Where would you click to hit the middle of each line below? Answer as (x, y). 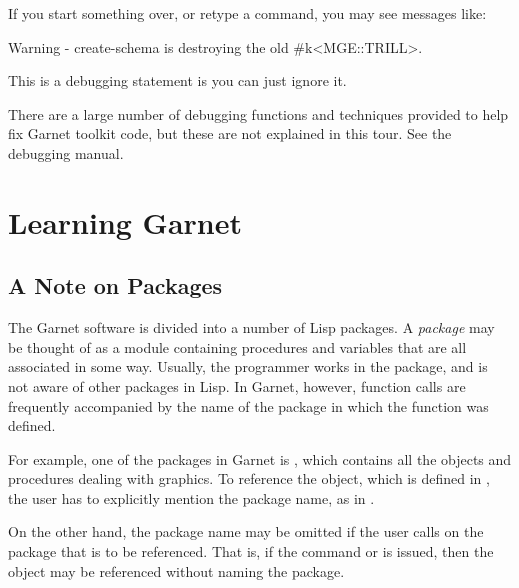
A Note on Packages (115, 285)
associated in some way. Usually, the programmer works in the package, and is (248, 366)
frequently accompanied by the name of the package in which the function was (248, 405)
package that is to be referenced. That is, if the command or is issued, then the (251, 551)
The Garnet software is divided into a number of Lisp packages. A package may (251, 327)
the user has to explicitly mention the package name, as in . (191, 497)
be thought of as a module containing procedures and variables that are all (237, 346)
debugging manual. (66, 152)
